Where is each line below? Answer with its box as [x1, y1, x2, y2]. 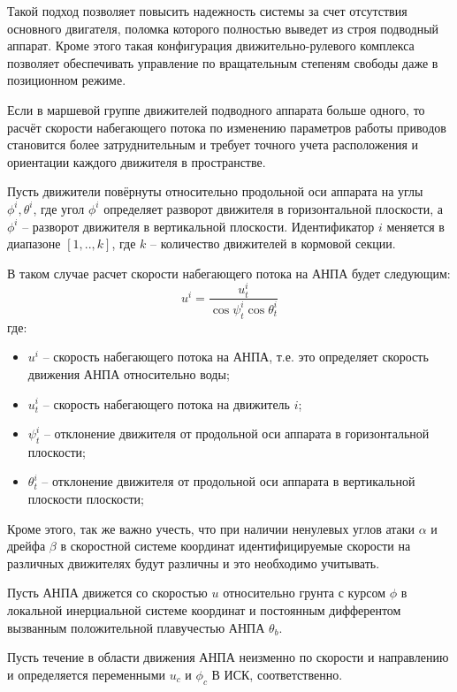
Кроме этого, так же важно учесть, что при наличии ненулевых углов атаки [7, 519, 415, 537]
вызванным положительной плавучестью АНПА [7, 618, 265, 636]
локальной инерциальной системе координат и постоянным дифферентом [7, 601, 401, 620]
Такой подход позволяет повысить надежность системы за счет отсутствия [7, 2, 407, 19]
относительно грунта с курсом [223, 583, 386, 602]
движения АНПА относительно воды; [27, 364, 230, 383]
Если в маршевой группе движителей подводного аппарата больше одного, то [7, 100, 425, 118]
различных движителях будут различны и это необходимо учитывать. [7, 553, 380, 572]
